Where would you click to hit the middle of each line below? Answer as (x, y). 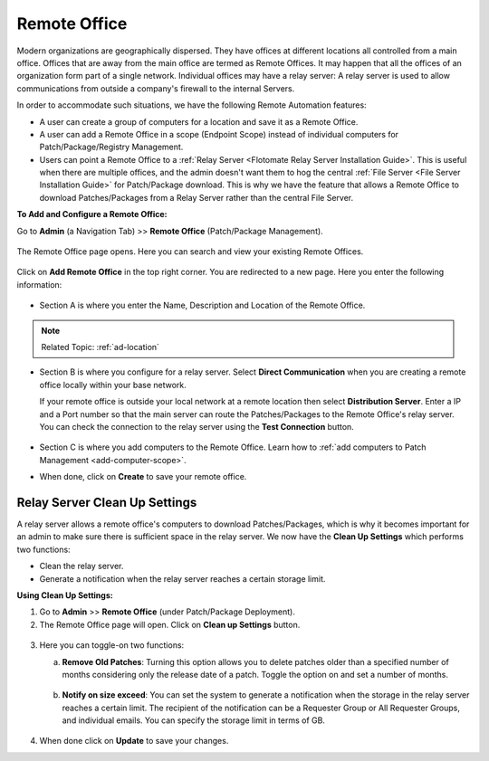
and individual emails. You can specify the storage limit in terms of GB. (194, 720)
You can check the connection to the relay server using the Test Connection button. (197, 426)
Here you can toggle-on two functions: (112, 645)
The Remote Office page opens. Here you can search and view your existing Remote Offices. (190, 252)
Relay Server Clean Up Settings (107, 502)
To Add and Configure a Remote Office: (92, 214)
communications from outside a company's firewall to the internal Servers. (156, 88)
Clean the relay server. (81, 566)
